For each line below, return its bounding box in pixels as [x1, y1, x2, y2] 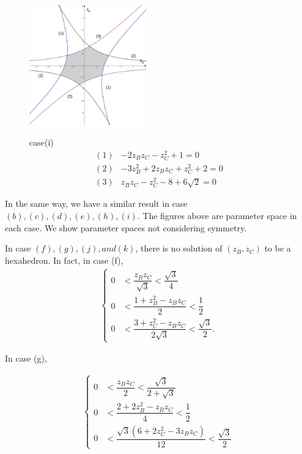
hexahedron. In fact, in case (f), [5, 253, 123, 266]
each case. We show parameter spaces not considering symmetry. [5, 221, 247, 234]
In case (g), [5, 352, 47, 365]
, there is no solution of [135, 242, 223, 255]
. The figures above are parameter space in [137, 209, 297, 221]
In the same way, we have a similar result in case [5, 197, 188, 210]
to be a [264, 242, 291, 255]
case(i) [29, 136, 54, 148]
